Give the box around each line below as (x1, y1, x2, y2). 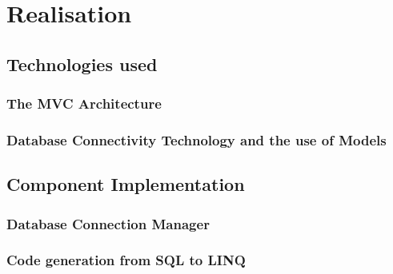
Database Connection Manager (6, 213, 210, 233)
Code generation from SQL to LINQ (6, 250, 246, 270)
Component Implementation (6, 172, 245, 197)
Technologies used (6, 51, 158, 76)
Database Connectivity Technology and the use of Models (6, 129, 387, 149)
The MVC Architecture (6, 93, 162, 113)
